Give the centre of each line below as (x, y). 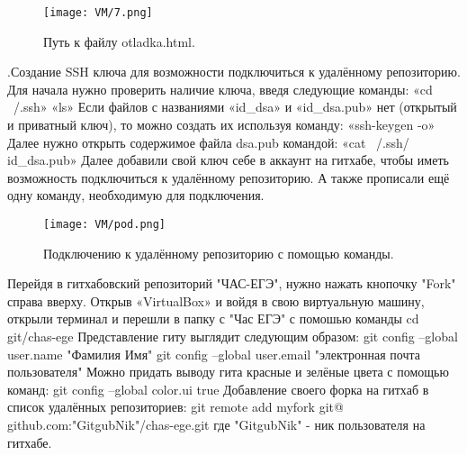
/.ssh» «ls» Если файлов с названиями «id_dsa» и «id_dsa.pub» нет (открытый (235, 107)
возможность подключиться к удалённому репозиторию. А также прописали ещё (229, 177)
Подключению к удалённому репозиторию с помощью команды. (219, 253)
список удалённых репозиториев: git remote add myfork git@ (175, 407)
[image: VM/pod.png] (105, 224)
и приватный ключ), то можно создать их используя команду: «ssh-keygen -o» (221, 125)
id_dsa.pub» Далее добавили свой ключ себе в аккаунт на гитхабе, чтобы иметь (228, 160)
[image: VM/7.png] (98, 13)
